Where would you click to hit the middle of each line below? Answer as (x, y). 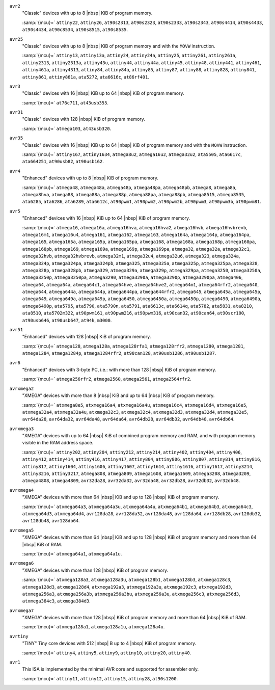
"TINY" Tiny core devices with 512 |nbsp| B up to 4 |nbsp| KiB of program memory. (109, 643)
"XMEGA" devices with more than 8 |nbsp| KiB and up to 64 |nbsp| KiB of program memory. (118, 395)
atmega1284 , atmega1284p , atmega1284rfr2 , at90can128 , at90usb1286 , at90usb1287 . (119, 353)
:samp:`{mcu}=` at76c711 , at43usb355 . (65, 102)
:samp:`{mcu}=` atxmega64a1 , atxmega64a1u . (72, 553)
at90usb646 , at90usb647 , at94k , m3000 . (67, 320)
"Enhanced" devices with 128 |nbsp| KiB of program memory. (87, 337)
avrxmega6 (22, 563)
